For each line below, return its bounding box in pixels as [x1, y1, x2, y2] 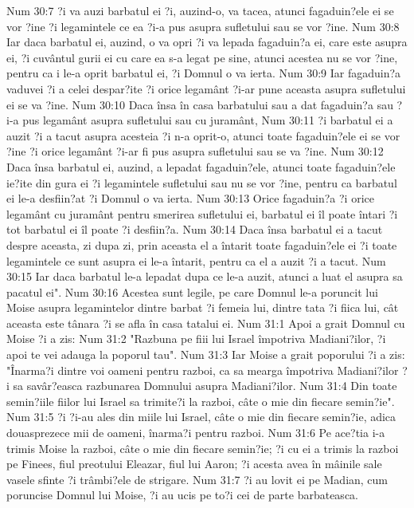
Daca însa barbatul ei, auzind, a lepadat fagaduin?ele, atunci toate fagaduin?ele [6, 158, 396, 175]
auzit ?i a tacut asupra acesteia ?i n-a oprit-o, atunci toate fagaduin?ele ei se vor [6, 127, 400, 144]
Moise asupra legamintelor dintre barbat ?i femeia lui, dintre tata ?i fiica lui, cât [6, 299, 399, 316]
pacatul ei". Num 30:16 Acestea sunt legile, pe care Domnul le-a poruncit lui [6, 283, 378, 300]
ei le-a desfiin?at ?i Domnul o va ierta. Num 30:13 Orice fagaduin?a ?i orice [6, 190, 374, 207]
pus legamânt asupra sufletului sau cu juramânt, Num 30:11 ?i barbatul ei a [22, 112, 393, 128]
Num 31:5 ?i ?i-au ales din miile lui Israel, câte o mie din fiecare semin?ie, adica [6, 408, 396, 425]
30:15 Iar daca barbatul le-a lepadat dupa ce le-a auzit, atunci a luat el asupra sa [6, 268, 403, 285]
